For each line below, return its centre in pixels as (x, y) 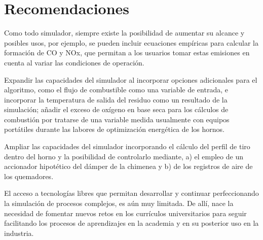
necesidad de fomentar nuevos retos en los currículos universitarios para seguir (125, 213)
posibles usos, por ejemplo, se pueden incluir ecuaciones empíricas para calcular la (131, 42)
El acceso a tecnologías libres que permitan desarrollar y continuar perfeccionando (131, 193)
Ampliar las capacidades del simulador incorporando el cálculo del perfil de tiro (127, 146)
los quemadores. (29, 176)
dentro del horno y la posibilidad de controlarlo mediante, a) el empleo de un (124, 156)
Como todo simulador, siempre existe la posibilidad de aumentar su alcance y (124, 33)
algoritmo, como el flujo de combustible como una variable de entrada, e (116, 90)
